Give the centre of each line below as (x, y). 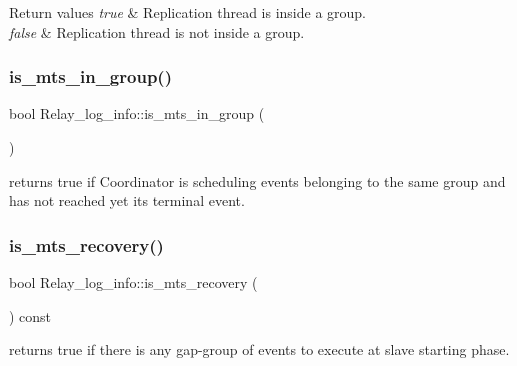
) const (30, 315)
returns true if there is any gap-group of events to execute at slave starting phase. (259, 349)
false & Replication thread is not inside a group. (157, 31)
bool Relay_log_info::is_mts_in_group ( (137, 113)
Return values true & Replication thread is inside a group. (187, 12)
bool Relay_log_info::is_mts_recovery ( (133, 282)
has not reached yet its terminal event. (127, 200)
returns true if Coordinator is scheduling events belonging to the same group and (257, 180)
